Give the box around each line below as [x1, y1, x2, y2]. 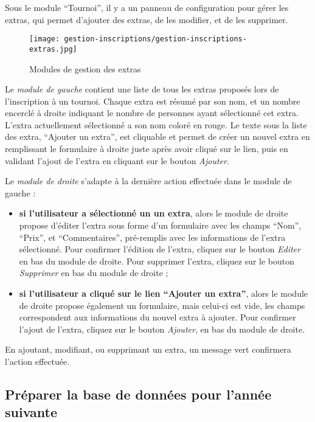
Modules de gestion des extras [29, 62, 141, 75]
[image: [29, 35, 60, 44]
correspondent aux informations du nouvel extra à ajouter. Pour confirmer [19, 311, 296, 323]
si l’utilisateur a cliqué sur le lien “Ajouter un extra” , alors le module [19, 287, 308, 299]
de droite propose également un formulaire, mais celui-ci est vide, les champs [19, 299, 305, 311]
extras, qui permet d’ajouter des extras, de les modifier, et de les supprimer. [5, 13, 288, 26]
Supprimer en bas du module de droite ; [19, 266, 168, 279]
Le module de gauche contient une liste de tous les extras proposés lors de [5, 83, 279, 95]
